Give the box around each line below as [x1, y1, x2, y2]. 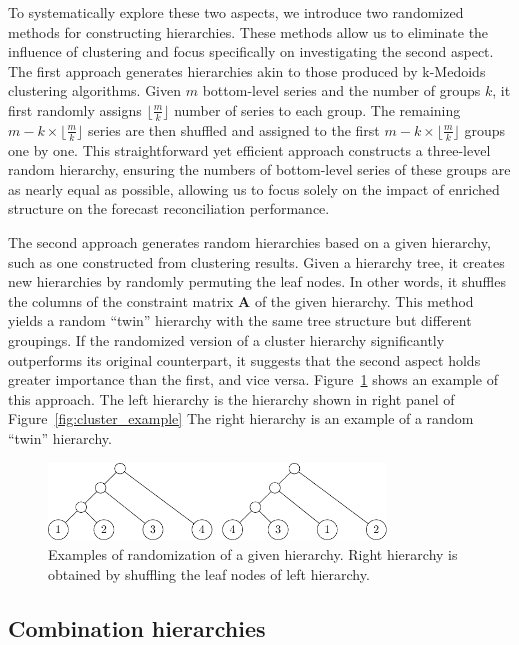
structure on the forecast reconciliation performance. [8, 198, 330, 219]
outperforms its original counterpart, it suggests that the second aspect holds [8, 349, 481, 370]
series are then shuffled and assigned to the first [87, 119, 380, 140]
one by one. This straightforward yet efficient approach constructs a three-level [8, 139, 491, 160]
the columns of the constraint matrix [8, 290, 234, 311]
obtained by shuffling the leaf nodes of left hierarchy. [48, 563, 370, 584]
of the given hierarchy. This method [254, 290, 474, 311]
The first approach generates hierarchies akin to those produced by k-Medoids [8, 60, 486, 81]
